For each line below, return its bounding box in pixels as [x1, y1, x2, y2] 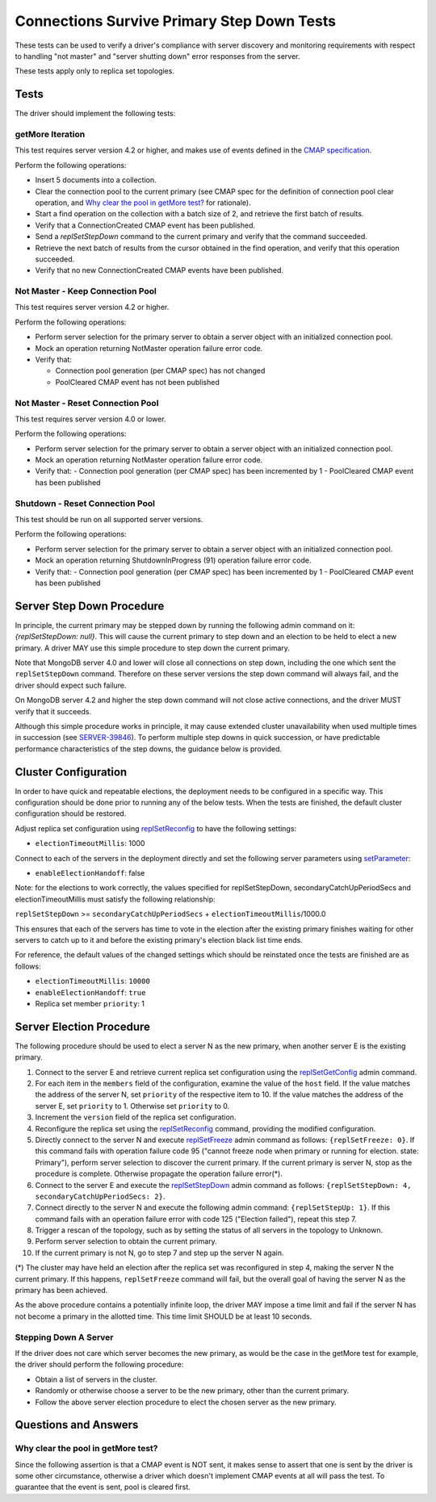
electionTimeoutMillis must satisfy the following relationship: [15, 894, 216, 904]
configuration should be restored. [15, 809, 127, 818]
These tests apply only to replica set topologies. [15, 66, 175, 76]
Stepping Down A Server [15, 1332, 114, 1343]
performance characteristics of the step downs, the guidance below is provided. [15, 743, 283, 754]
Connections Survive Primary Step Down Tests [15, 12, 337, 30]
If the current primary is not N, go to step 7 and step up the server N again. [35, 1248, 284, 1257]
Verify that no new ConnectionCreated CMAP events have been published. [35, 266, 284, 275]
